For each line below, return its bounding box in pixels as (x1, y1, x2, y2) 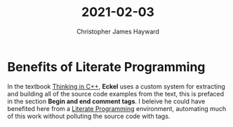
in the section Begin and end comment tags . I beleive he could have (7, 97, 206, 105)
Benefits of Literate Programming (7, 59, 206, 75)
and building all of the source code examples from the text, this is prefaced (7, 89, 225, 98)
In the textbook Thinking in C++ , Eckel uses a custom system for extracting (7, 82, 226, 91)
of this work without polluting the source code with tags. (7, 112, 171, 120)
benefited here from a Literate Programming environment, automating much (7, 104, 227, 112)
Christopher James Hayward (76, 27, 160, 36)
